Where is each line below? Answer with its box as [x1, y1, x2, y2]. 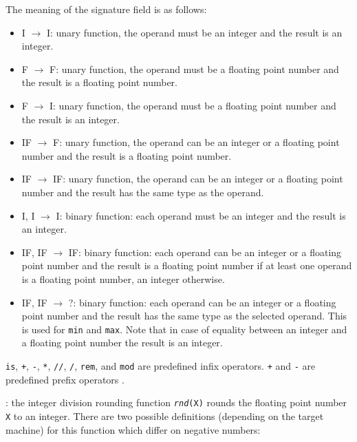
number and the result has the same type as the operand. [21, 185, 264, 199]
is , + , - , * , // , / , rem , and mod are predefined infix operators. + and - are [6, 358, 316, 372]
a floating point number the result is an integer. [21, 335, 223, 350]
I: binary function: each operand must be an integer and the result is [56, 208, 346, 222]
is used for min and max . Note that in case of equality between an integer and [21, 322, 347, 336]
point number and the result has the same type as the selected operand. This [21, 308, 347, 323]
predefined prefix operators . [6, 372, 125, 386]
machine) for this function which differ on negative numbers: [6, 422, 261, 436]
